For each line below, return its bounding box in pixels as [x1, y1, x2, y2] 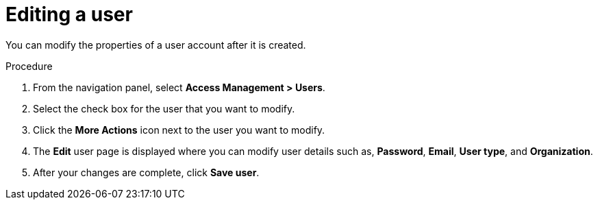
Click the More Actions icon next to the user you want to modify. [33, 123, 325, 136]
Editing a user [5, 3, 133, 26]
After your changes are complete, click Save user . [33, 166, 260, 178]
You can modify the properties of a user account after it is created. [5, 38, 306, 51]
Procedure [5, 60, 53, 72]
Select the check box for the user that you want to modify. [33, 102, 295, 114]
